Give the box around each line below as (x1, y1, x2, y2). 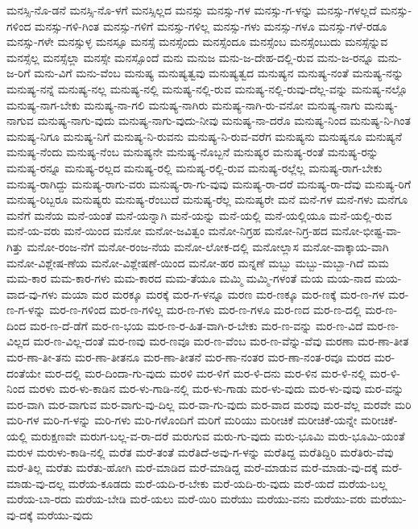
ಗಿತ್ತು (6, 238, 23, 254)
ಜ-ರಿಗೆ (6, 64, 31, 81)
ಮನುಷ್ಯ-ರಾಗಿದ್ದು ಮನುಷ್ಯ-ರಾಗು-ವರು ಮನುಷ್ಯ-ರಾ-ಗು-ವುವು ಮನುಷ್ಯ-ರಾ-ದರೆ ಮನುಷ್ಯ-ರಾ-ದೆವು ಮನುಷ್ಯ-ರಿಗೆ (6, 175, 412, 192)
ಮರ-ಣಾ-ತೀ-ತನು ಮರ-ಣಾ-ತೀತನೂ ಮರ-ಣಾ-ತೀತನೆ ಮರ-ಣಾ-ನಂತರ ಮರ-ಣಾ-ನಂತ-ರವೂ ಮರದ (6, 349, 371, 366)
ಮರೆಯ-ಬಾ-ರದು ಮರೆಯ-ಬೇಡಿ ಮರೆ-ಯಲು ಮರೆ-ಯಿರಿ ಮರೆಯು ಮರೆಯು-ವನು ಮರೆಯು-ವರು (6, 490, 367, 507)
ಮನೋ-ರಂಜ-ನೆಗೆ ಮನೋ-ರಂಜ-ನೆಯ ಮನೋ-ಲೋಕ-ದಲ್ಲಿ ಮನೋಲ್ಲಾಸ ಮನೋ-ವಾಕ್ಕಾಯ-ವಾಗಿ (27, 238, 389, 254)
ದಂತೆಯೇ (6, 364, 41, 381)
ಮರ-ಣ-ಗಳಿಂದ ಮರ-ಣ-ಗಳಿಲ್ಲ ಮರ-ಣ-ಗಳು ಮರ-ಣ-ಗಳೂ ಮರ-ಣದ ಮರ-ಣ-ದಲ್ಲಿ (49, 301, 362, 318)
